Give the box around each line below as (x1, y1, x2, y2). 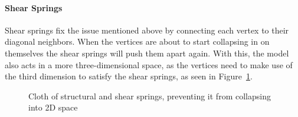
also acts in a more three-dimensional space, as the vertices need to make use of (5, 58, 293, 71)
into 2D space (28, 101, 78, 113)
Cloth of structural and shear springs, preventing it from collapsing (28, 89, 271, 102)
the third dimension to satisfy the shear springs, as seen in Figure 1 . (5, 70, 253, 82)
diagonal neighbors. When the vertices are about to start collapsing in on (5, 35, 270, 48)
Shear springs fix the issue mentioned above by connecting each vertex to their (5, 24, 289, 36)
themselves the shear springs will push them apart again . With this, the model (5, 46, 289, 59)
